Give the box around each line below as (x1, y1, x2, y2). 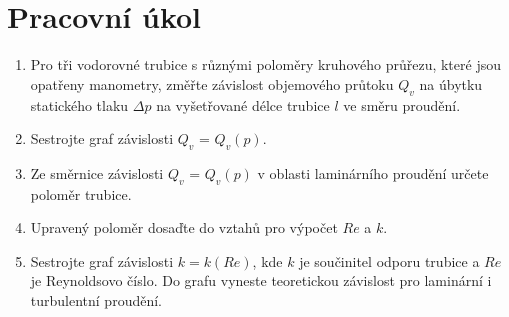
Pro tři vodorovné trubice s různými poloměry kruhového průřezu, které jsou (30, 54, 501, 75)
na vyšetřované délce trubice (156, 94, 330, 115)
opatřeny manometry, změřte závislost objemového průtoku (30, 73, 394, 94)
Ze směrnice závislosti (30, 162, 164, 183)
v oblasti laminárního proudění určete (257, 162, 489, 183)
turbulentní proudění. (30, 290, 162, 311)
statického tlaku (30, 94, 129, 115)
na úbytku (419, 73, 483, 94)
